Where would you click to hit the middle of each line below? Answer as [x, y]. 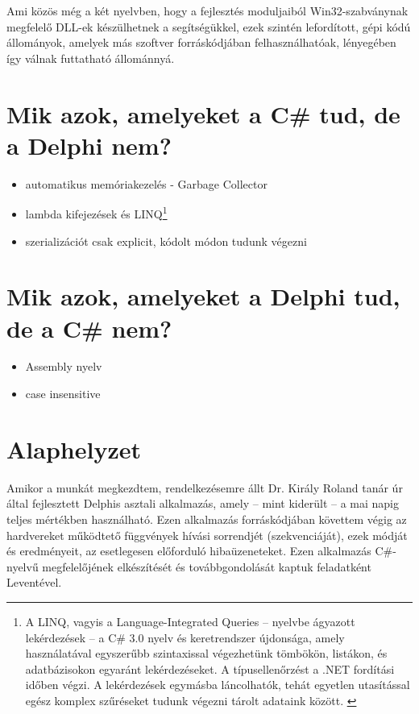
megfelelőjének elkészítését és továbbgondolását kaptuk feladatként [207, 566]
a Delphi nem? [89, 145]
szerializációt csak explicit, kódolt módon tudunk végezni [166, 241]
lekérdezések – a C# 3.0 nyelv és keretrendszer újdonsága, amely [185, 637]
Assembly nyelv [64, 366]
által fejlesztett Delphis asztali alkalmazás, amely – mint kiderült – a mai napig [203, 503]
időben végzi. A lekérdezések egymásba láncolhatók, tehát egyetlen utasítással [218, 685]
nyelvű [23, 566]
